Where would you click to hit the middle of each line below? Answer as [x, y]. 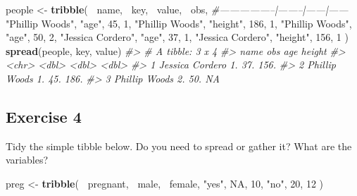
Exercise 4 [44, 116]
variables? [27, 160]
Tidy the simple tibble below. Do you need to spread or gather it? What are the [179, 146]
